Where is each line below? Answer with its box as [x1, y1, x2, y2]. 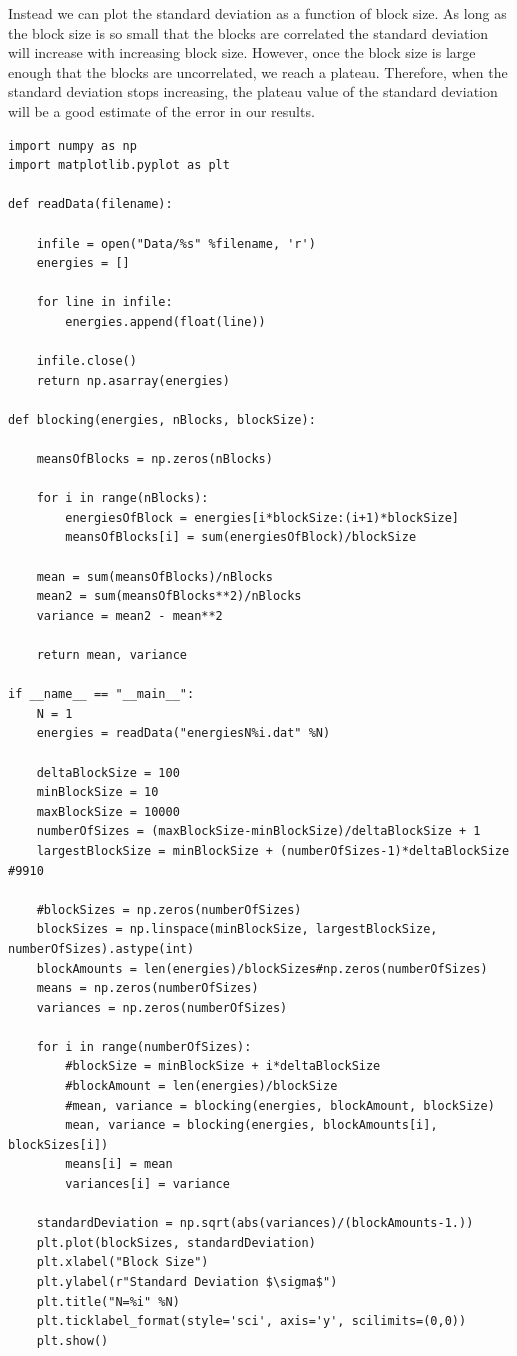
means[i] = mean [65, 1157, 173, 1172]
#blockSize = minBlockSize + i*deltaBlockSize [65, 1059, 381, 1074]
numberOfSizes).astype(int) [8, 941, 195, 956]
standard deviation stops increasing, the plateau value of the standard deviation [8, 81, 498, 102]
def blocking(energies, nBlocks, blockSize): [8, 412, 316, 427]
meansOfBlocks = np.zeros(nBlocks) [36, 452, 273, 467]
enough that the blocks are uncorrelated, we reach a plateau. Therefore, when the [8, 61, 508, 82]
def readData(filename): [8, 197, 173, 212]
